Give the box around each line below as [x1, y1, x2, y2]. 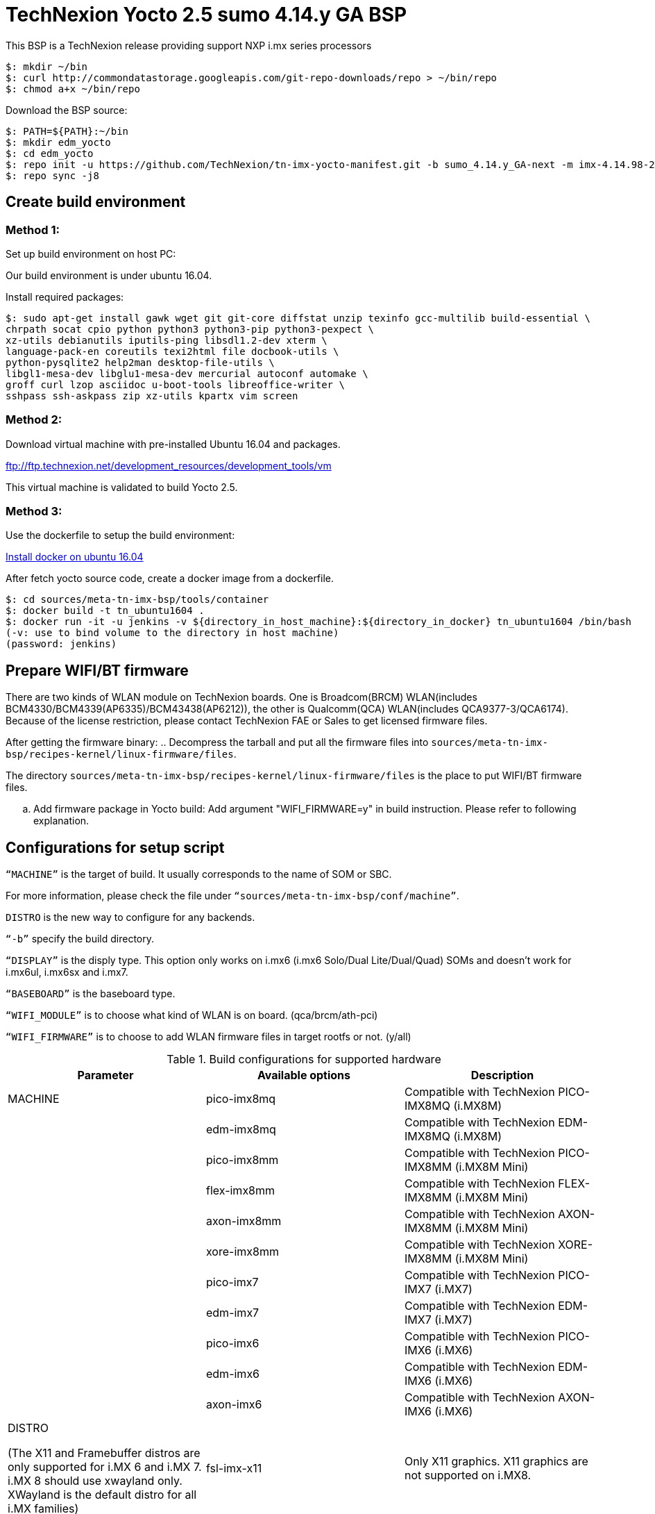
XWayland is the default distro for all [8, 1488, 197, 1502]
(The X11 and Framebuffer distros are [8, 1446, 201, 1461]
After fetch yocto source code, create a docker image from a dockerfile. [6, 572, 334, 585]
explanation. [33, 815, 90, 827]
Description [470, 1068, 534, 1083]
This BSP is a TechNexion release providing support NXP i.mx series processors [6, 39, 372, 51]
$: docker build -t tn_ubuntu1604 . [6, 605, 205, 617]
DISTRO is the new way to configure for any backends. [6, 911, 255, 924]
